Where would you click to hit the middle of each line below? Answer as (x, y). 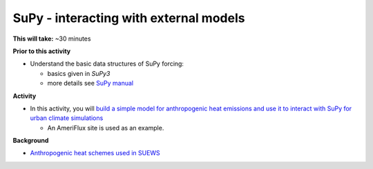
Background (31, 141)
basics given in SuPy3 (79, 73)
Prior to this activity (42, 51)
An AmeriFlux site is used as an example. (106, 128)
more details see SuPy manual (90, 83)
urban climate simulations (67, 118)
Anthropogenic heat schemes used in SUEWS (95, 153)
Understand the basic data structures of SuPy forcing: (107, 64)
